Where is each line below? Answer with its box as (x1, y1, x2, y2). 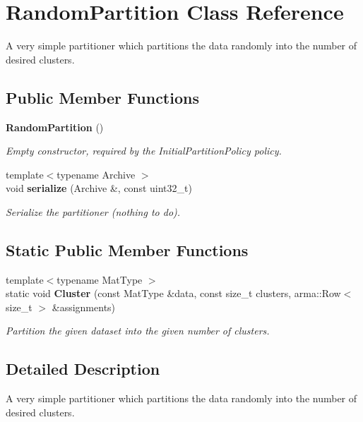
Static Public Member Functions (6, 239, 249, 260)
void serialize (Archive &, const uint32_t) (6, 181, 192, 195)
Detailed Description (6, 358, 160, 380)
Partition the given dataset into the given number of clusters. (6, 323, 270, 338)
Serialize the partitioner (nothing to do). (6, 204, 181, 219)
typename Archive (56, 167, 136, 181)
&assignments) (52, 299, 116, 314)
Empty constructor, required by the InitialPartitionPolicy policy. (6, 143, 282, 158)
